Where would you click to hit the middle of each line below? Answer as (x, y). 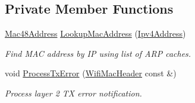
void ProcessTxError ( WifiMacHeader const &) (91, 73)
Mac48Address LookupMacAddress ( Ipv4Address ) (95, 33)
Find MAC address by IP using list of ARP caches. (98, 53)
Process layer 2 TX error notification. (73, 93)
